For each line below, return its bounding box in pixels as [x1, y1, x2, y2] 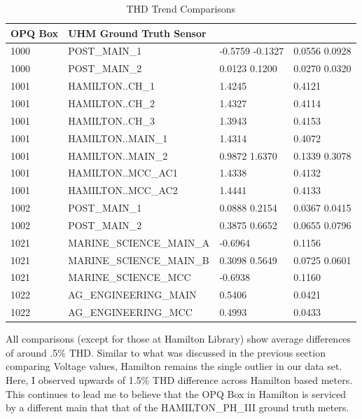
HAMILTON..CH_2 [68, 95, 155, 110]
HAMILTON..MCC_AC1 [68, 165, 178, 180]
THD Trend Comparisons [126, 1, 236, 15]
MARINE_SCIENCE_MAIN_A [68, 235, 210, 249]
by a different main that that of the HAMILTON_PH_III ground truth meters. [6, 400, 349, 415]
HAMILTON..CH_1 [68, 78, 155, 93]
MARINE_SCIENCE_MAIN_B [68, 252, 209, 267]
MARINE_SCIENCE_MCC [68, 270, 191, 284]
